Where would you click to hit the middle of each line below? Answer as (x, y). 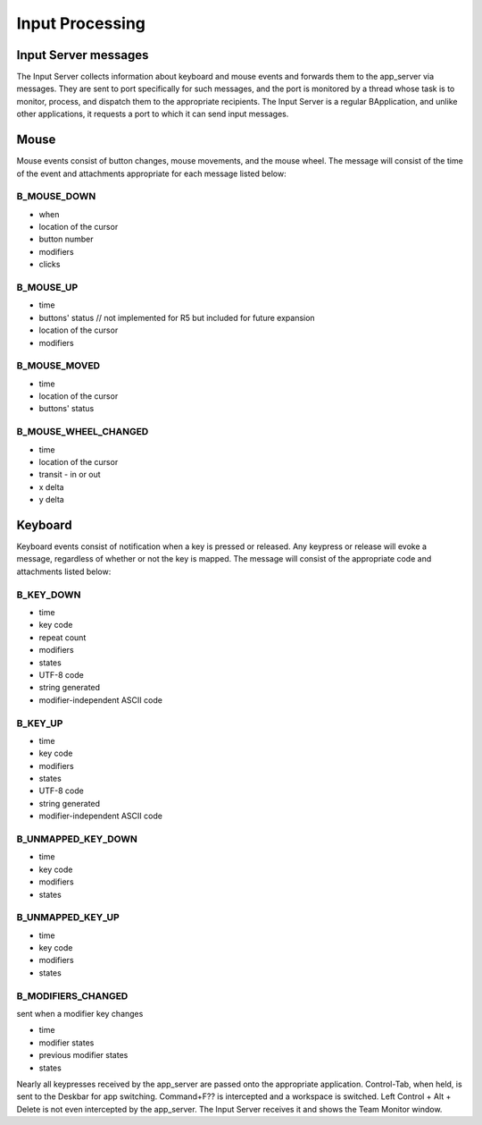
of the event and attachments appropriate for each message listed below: (151, 173)
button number (66, 239)
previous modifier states (83, 1055)
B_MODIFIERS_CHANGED (72, 995)
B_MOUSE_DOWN (56, 197)
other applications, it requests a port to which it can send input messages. (153, 114)
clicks (50, 265)
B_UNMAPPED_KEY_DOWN (77, 839)
